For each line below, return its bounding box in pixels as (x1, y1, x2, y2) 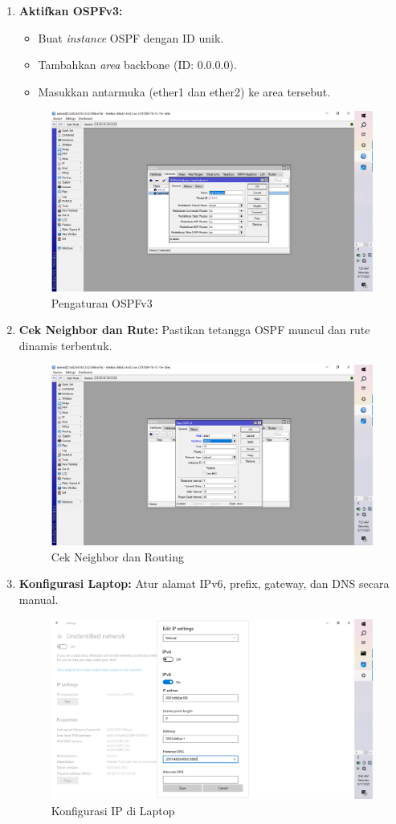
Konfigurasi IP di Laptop (51, 802, 175, 818)
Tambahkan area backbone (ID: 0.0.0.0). (38, 56, 237, 73)
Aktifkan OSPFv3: (18, 2, 123, 18)
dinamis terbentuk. (18, 337, 112, 353)
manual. (18, 590, 59, 607)
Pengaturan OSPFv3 (51, 294, 153, 311)
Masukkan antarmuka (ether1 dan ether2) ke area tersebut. (38, 83, 331, 100)
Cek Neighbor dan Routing (51, 548, 184, 565)
